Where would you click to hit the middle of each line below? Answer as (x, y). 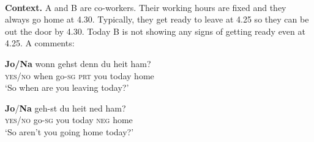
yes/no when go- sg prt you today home (80, 75)
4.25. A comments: (40, 43)
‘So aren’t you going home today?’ (69, 131)
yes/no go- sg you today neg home (69, 120)
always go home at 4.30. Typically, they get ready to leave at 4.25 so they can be (157, 19)
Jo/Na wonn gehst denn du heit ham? (78, 63)
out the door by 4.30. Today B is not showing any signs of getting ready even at (155, 31)
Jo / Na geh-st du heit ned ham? (65, 108)
